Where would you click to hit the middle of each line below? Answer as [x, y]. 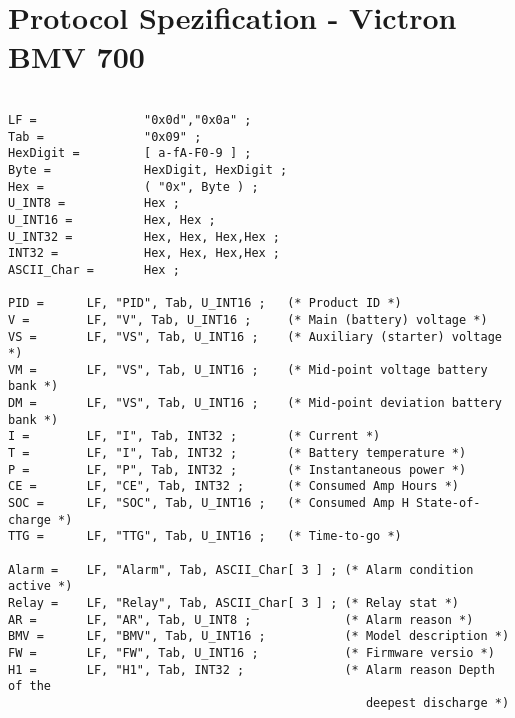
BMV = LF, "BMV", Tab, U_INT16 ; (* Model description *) [259, 636]
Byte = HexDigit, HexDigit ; [148, 169]
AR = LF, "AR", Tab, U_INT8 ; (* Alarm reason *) [241, 619]
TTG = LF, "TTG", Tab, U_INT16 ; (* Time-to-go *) [205, 536]
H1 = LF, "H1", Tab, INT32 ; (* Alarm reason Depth [251, 669]
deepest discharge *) [437, 702]
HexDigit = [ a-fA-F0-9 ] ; [130, 153]
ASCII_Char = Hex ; [94, 269]
